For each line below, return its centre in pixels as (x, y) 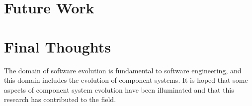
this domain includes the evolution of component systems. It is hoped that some (126, 80)
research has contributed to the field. (60, 99)
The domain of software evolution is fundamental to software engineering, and (123, 70)
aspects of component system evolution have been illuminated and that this (119, 89)
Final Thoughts (58, 46)
